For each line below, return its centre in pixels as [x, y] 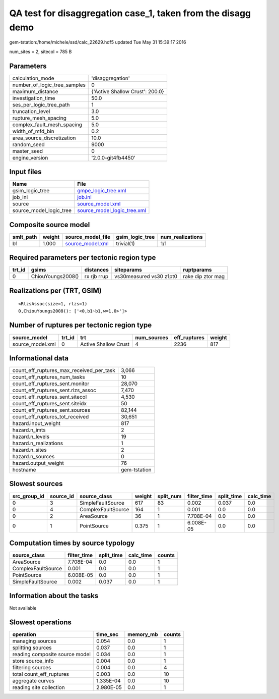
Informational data [39, 358]
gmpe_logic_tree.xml [102, 191]
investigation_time [34, 98]
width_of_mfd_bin [33, 131]
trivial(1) [126, 243]
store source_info [33, 661]
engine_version [30, 157]
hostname [24, 470]
